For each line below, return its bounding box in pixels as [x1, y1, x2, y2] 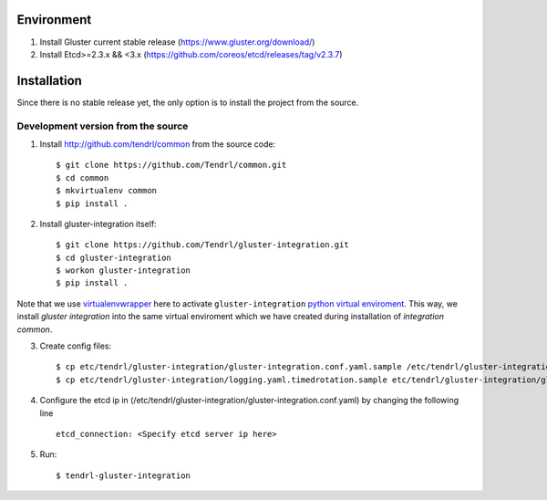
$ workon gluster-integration [56, 266, 191, 276]
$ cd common [56, 172, 109, 182]
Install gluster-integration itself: [39, 218, 157, 229]
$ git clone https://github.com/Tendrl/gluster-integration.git [56, 240, 350, 250]
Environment [16, 12, 92, 27]
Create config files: [39, 340, 112, 351]
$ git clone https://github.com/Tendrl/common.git [56, 160, 287, 171]
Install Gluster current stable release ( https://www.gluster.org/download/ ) [39, 36, 315, 47]
